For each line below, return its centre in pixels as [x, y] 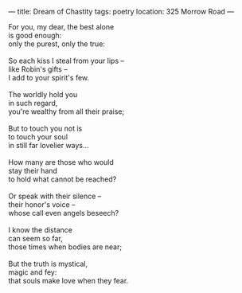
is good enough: [35, 35]
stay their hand [33, 171]
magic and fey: [33, 272]
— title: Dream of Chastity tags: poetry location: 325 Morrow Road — [121, 12]
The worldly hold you [43, 94]
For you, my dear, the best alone [61, 27]
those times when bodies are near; [65, 247]
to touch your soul [38, 137]
